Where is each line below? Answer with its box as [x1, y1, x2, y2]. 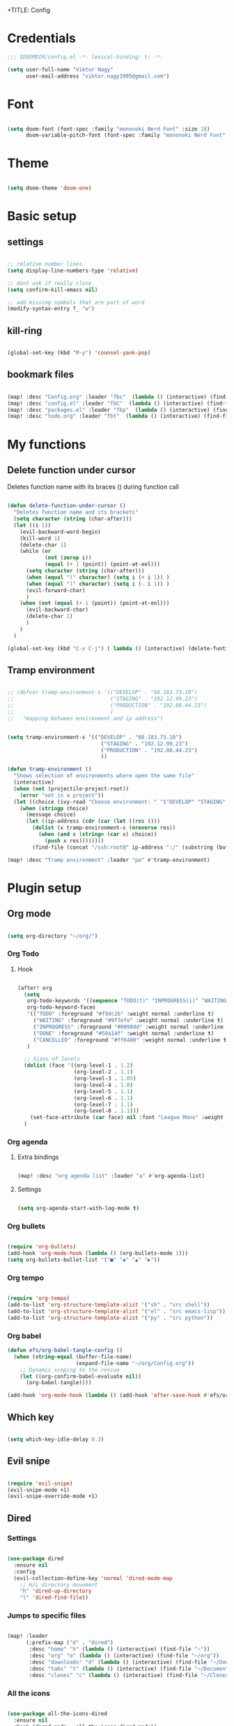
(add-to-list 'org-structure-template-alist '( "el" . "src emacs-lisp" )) [7, 1308, 226, 1315]
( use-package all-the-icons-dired [7, 1710, 108, 1717]
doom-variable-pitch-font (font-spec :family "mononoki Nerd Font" [25, 132, 226, 139]
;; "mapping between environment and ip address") [7, 714, 164, 722]
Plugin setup [7, 880, 82, 896]
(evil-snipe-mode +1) [7, 1486, 70, 1493]
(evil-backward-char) [25, 606, 89, 614]
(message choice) [25, 811, 77, 819]
